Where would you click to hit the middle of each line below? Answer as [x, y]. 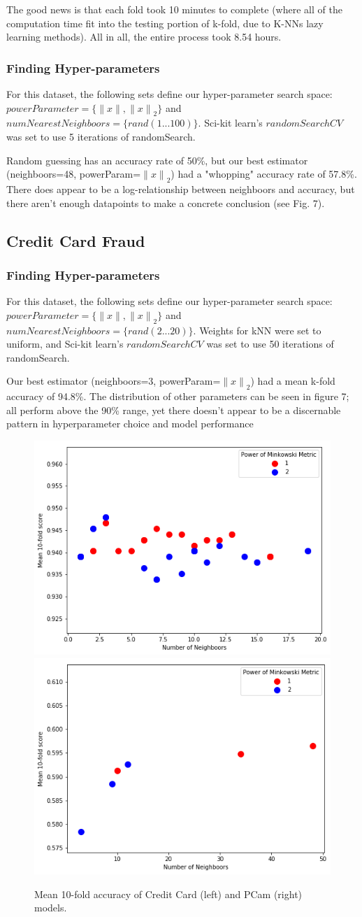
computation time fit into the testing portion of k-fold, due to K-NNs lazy [165, 23]
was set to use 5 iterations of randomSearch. [101, 136]
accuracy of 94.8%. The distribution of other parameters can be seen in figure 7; [178, 396]
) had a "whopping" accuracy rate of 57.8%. [264, 174]
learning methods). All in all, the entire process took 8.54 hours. [144, 37]
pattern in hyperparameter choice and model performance [130, 424]
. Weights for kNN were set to [257, 330]
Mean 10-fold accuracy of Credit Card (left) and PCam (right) [168, 894]
